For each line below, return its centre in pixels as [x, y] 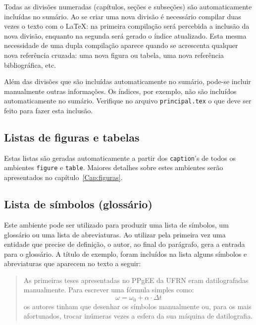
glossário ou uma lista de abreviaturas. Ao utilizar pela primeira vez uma [115, 234]
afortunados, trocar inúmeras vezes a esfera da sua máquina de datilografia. [138, 316]
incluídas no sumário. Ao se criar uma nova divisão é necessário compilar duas [123, 16]
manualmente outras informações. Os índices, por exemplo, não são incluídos [120, 91]
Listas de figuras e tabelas [72, 137]
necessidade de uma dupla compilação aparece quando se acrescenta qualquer [121, 45]
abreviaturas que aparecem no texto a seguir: [73, 263]
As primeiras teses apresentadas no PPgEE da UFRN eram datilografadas [136, 280]
